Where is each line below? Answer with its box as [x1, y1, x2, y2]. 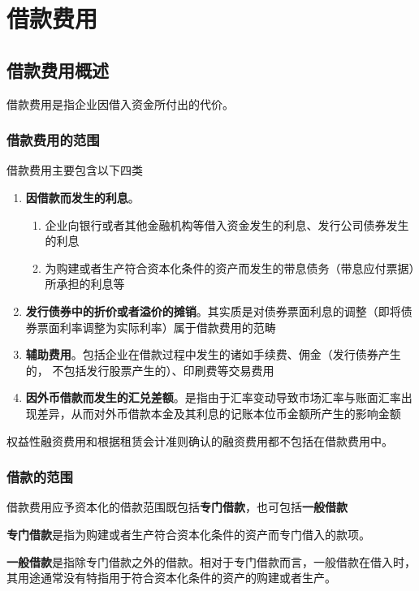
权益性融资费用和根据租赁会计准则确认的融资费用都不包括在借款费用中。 [6, 432, 393, 449]
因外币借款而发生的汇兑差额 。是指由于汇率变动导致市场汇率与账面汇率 [25, 389, 401, 406]
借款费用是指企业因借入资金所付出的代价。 [6, 95, 234, 112]
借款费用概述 [6, 57, 109, 82]
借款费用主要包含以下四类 [6, 162, 143, 179]
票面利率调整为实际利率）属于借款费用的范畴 [37, 318, 276, 335]
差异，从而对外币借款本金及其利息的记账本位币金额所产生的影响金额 [37, 404, 401, 421]
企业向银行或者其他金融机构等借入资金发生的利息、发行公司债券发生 [45, 216, 409, 233]
